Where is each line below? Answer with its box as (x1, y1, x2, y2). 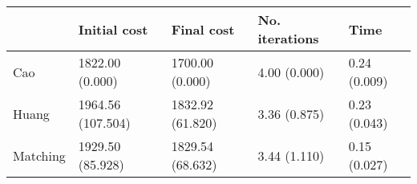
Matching (13, 145, 66, 165)
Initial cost (78, 19, 148, 39)
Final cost (171, 19, 235, 39)
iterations (257, 29, 319, 47)
